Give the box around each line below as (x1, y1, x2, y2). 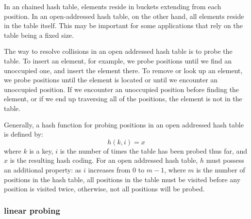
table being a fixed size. (4, 30, 74, 40)
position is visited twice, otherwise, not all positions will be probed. (4, 184, 205, 194)
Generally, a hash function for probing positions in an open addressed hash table (4, 119, 244, 129)
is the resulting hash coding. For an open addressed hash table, (10, 155, 198, 165)
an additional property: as (4, 164, 82, 174)
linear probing (4, 204, 60, 216)
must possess (206, 155, 244, 165)
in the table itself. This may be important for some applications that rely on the (4, 20, 243, 31)
